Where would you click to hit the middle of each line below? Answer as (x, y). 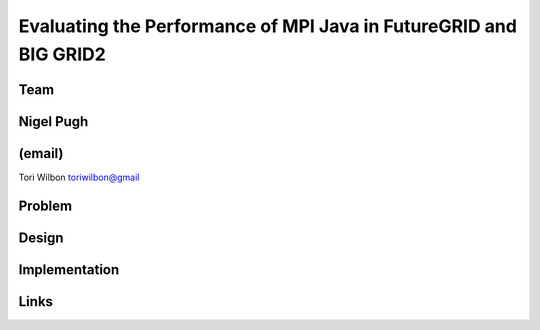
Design (41, 237)
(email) (41, 153)
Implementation (69, 269)
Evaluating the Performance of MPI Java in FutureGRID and (267, 26)
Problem (45, 205)
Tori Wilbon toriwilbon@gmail (79, 177)
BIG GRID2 (62, 54)
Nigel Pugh (53, 121)
